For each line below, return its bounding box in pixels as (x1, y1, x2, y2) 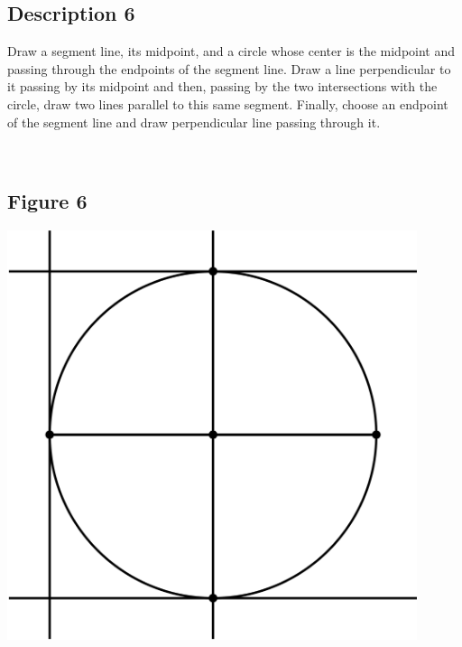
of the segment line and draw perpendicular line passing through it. (7, 112, 381, 131)
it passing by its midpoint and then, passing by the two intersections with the (7, 77, 438, 96)
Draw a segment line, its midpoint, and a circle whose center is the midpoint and (7, 42, 456, 61)
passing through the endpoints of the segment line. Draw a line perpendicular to (7, 59, 451, 78)
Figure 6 (7, 187, 88, 215)
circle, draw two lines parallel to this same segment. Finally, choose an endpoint (7, 94, 448, 113)
